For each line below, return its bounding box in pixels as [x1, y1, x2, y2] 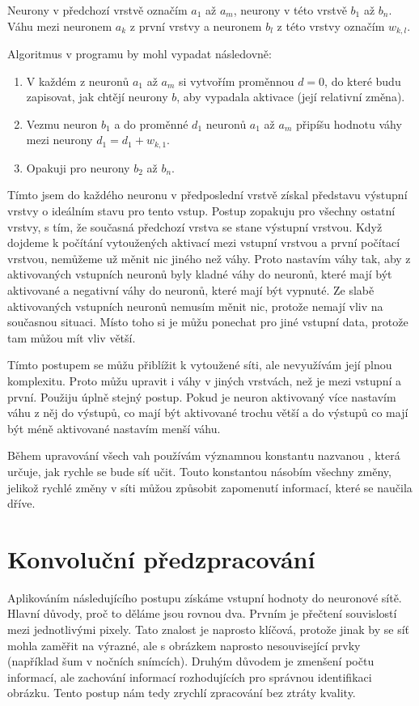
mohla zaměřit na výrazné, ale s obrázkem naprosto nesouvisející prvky [7, 636, 361, 653]
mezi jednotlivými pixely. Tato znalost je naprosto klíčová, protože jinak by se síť [7, 621, 409, 638]
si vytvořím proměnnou [178, 72, 294, 89]
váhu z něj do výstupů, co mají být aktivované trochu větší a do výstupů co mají [7, 404, 408, 421]
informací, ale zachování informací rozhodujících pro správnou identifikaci [7, 668, 372, 685]
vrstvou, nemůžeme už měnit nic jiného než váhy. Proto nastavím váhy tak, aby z [7, 249, 411, 266]
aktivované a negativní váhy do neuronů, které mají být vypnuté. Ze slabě [7, 282, 375, 299]
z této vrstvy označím [277, 17, 385, 34]
